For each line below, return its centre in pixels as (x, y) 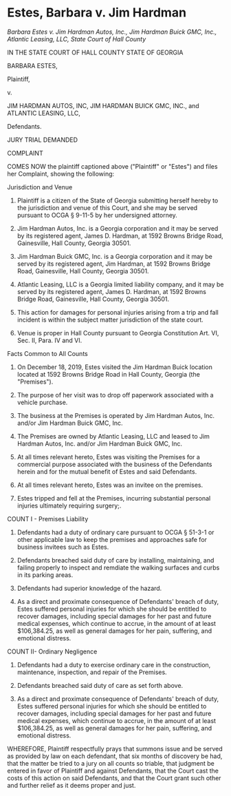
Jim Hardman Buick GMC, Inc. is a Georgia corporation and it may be (115, 256)
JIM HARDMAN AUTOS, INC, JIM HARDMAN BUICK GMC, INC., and (103, 105)
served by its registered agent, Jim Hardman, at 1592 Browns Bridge (114, 264)
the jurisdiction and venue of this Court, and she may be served (107, 207)
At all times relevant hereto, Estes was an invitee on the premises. (110, 485)
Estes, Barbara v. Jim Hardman (97, 13)
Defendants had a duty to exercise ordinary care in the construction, (114, 664)
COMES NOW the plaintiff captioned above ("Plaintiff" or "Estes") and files (112, 166)
